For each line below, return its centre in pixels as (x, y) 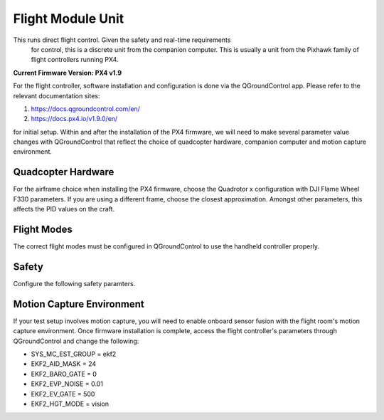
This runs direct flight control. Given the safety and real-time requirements (122, 40)
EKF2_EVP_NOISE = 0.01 (67, 384)
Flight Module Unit (69, 19)
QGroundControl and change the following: (76, 341)
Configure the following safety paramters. (74, 283)
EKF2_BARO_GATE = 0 (64, 374)
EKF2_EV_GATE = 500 (63, 394)
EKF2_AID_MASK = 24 (64, 364)
